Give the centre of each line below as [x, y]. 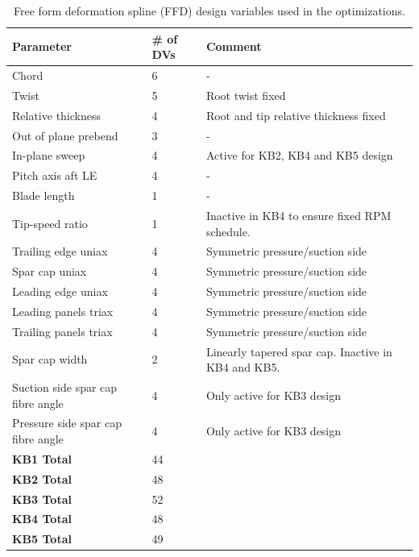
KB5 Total [42, 539]
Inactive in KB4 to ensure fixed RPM [299, 215]
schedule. [228, 231]
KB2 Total [42, 478]
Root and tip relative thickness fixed [296, 115]
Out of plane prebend [65, 135]
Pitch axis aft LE [55, 175]
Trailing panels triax [62, 331]
